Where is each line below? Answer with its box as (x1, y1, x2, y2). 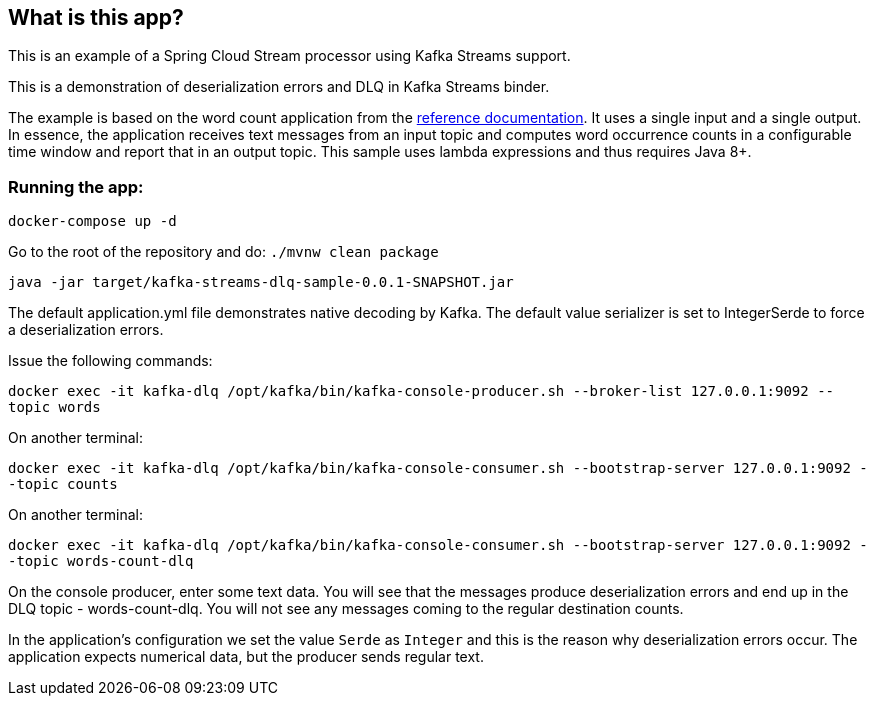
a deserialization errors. (8, 321, 164, 339)
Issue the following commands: (8, 352, 213, 370)
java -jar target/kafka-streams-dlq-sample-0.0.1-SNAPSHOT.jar (8, 274, 514, 291)
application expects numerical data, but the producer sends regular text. (8, 648, 484, 666)
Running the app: (8, 176, 144, 197)
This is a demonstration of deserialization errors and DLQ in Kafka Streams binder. (8, 78, 550, 96)
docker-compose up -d (8, 213, 177, 230)
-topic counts (8, 476, 118, 493)
